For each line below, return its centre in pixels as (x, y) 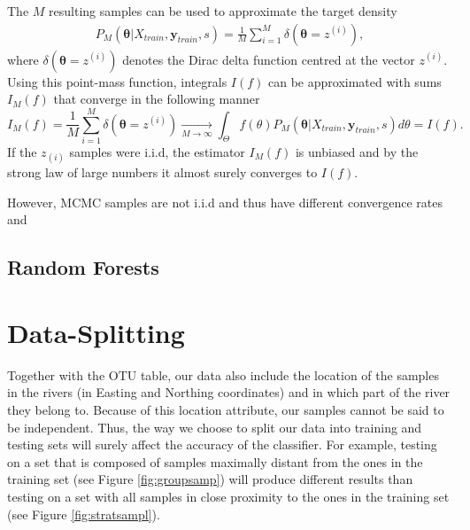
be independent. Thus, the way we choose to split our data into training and (215, 427)
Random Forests (83, 267)
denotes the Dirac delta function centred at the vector (269, 59)
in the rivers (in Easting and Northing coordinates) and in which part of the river (229, 392)
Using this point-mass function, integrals (117, 81)
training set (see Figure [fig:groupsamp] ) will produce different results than (210, 479)
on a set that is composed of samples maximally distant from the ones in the (215, 461)
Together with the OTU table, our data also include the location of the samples (223, 374)
